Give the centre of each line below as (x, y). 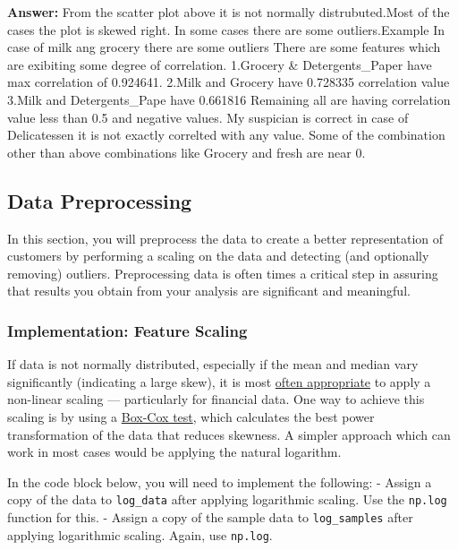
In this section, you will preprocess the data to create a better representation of (225, 238)
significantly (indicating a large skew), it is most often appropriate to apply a (219, 381)
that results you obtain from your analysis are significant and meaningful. (209, 291)
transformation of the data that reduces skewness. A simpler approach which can (229, 434)
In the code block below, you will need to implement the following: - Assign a (220, 481)
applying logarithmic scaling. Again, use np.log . (140, 534)
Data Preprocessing (100, 200)
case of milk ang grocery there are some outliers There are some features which (224, 47)
